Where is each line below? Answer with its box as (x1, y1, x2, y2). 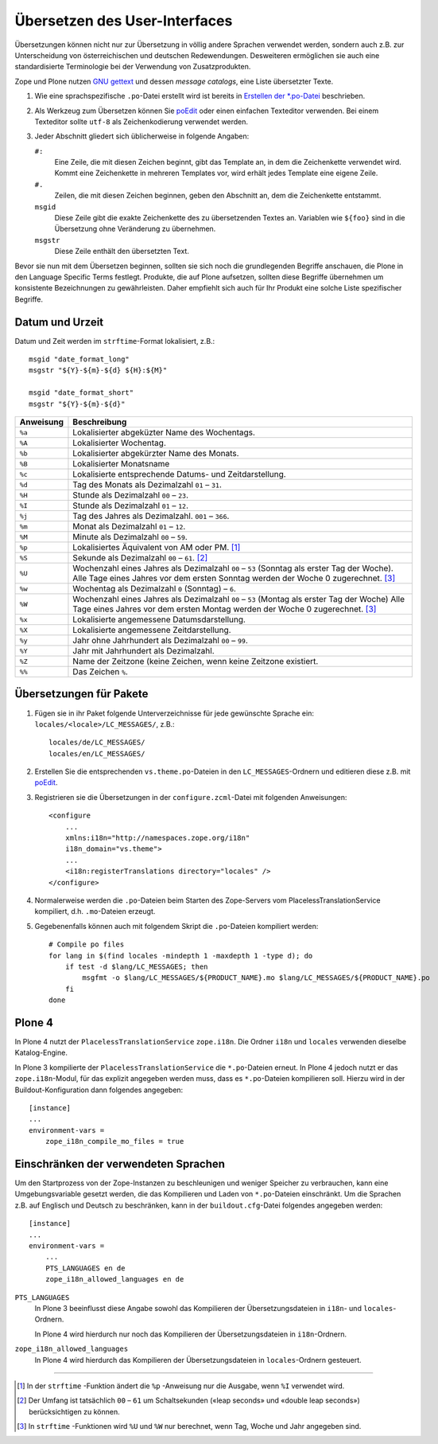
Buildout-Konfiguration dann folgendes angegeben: (14, 1085, 184, 1095)
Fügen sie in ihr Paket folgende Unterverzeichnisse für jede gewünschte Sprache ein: (34, 708, 314, 718)
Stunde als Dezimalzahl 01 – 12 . (72, 500, 189, 511)
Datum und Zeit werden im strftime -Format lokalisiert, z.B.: (14, 336, 215, 345)
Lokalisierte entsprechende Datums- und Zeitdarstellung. (72, 469, 286, 479)
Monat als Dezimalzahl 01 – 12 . (72, 521, 186, 532)
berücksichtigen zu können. (29, 1407, 120, 1416)
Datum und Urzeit (14, 315, 104, 329)
